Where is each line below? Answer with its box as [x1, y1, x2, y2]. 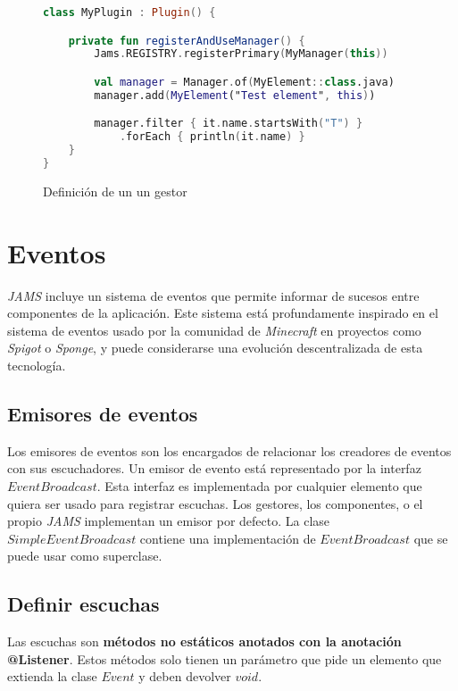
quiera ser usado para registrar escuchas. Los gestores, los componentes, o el [7, 494, 423, 512]
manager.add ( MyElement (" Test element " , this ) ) [94, 88, 376, 102]
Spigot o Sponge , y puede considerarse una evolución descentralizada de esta [7, 338, 423, 357]
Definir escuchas [7, 590, 160, 618]
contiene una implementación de [139, 529, 316, 547]
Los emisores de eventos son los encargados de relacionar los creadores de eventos [7, 441, 452, 460]
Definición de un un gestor [43, 181, 187, 200]
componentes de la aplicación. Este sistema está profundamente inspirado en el [7, 304, 438, 322]
